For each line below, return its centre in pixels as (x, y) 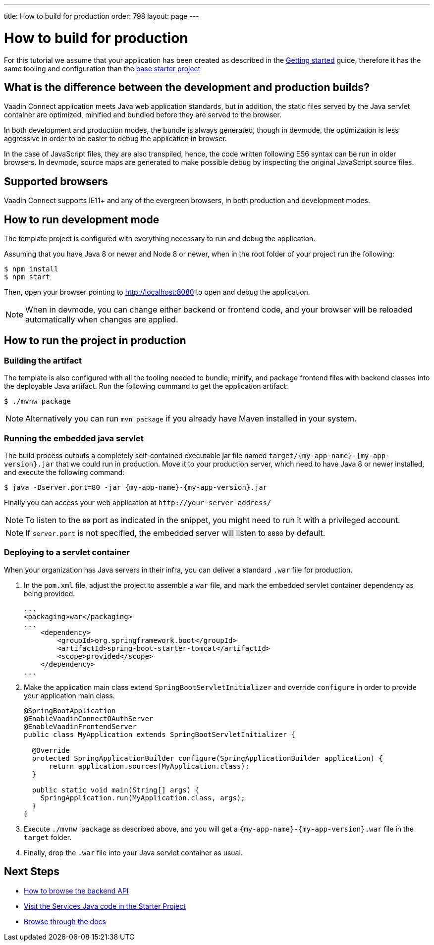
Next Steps (32, 872)
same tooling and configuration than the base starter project (102, 68)
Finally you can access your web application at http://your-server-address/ (138, 502)
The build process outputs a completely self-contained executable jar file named (136, 455)
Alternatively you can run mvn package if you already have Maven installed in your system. (191, 419)
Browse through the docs (65, 921)
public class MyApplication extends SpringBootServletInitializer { (160, 734)
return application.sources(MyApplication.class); (149, 766)
